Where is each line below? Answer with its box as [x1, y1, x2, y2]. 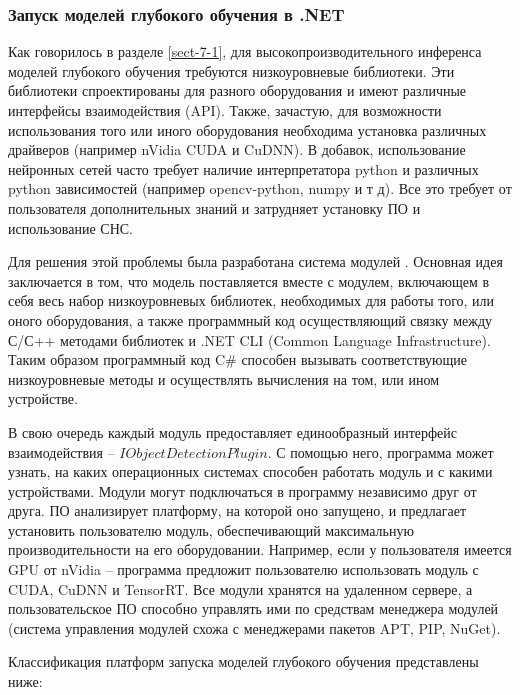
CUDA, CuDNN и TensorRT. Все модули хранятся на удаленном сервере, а [8, 578, 473, 599]
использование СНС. [8, 217, 134, 238]
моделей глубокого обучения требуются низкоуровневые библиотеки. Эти [8, 60, 455, 81]
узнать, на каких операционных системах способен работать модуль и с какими [8, 461, 493, 482]
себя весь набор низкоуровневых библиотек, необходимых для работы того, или [8, 290, 495, 311]
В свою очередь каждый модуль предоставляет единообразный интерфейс [8, 421, 458, 442]
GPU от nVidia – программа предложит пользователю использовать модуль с [8, 559, 479, 580]
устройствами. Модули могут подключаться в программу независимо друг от [8, 480, 477, 501]
